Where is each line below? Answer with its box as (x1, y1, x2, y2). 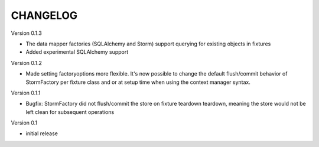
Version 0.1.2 (11, 59, 43, 66)
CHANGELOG (11, 9, 78, 22)
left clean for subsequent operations (25, 108, 115, 115)
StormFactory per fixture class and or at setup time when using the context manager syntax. (25, 79, 250, 86)
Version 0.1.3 (11, 30, 43, 37)
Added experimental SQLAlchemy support (25, 48, 129, 55)
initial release (25, 130, 58, 137)
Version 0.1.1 (11, 89, 41, 96)
